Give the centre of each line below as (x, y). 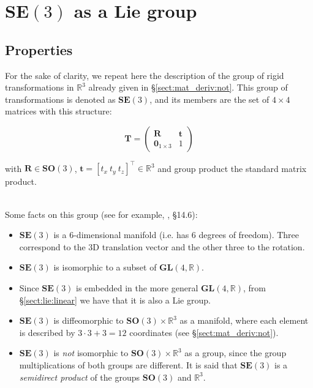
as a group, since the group (236, 353)
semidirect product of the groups (80, 377)
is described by (47, 332)
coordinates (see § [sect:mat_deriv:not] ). (204, 332)
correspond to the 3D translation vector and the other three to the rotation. (162, 246)
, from (254, 288)
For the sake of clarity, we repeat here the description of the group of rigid (145, 75)
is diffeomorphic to (89, 320)
